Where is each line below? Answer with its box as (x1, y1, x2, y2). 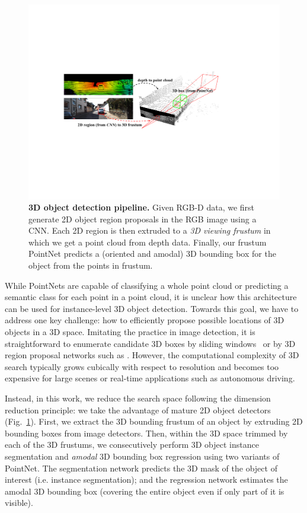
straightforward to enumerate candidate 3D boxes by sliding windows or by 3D (5, 337, 296, 349)
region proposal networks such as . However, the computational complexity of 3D (5, 349, 299, 361)
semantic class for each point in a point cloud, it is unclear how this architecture (5, 291, 297, 303)
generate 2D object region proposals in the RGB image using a (28, 212, 257, 225)
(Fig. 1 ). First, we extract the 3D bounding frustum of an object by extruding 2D (5, 415, 303, 428)
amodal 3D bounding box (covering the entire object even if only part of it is (5, 485, 284, 497)
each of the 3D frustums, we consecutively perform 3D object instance (5, 438, 259, 451)
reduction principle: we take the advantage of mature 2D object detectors (5, 403, 271, 416)
